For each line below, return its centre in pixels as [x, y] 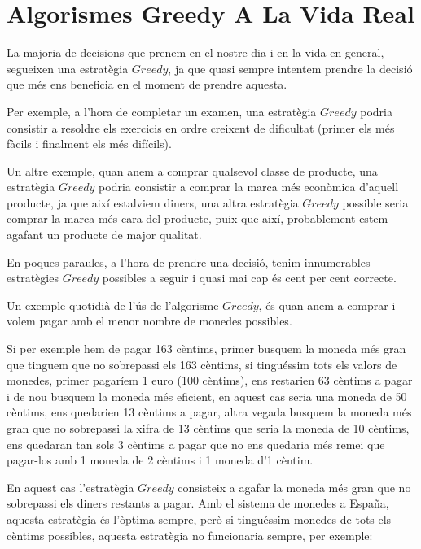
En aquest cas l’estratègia [70, 487]
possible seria [375, 202]
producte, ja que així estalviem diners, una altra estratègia [153, 202]
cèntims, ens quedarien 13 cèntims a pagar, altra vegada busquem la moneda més [209, 412]
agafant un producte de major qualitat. [104, 235]
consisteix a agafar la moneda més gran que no [294, 487]
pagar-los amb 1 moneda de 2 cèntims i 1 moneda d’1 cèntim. [160, 460]
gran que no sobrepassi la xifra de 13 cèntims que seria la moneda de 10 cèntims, [208, 428]
